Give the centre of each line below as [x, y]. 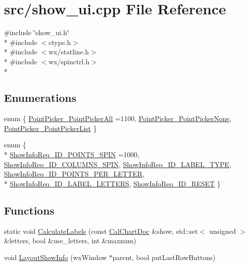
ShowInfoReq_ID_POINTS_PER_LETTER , [74, 174]
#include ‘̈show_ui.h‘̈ [37, 32]
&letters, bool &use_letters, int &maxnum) [70, 241]
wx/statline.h [69, 52]
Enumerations [40, 98]
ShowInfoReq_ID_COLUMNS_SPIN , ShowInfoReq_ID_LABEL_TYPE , [118, 164]
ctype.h [60, 42]
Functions [29, 210]
